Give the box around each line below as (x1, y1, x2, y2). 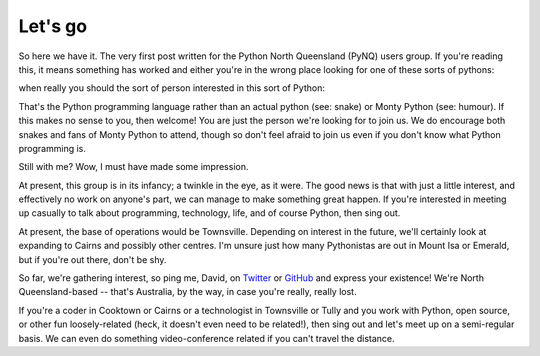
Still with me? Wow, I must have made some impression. (18, 161, 249, 173)
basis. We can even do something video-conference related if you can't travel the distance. (18, 332, 395, 344)
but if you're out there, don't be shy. (18, 253, 167, 265)
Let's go (18, 15, 88, 37)
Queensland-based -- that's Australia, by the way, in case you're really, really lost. (18, 286, 357, 298)
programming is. (18, 142, 87, 154)
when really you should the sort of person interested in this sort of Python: (18, 82, 325, 94)
